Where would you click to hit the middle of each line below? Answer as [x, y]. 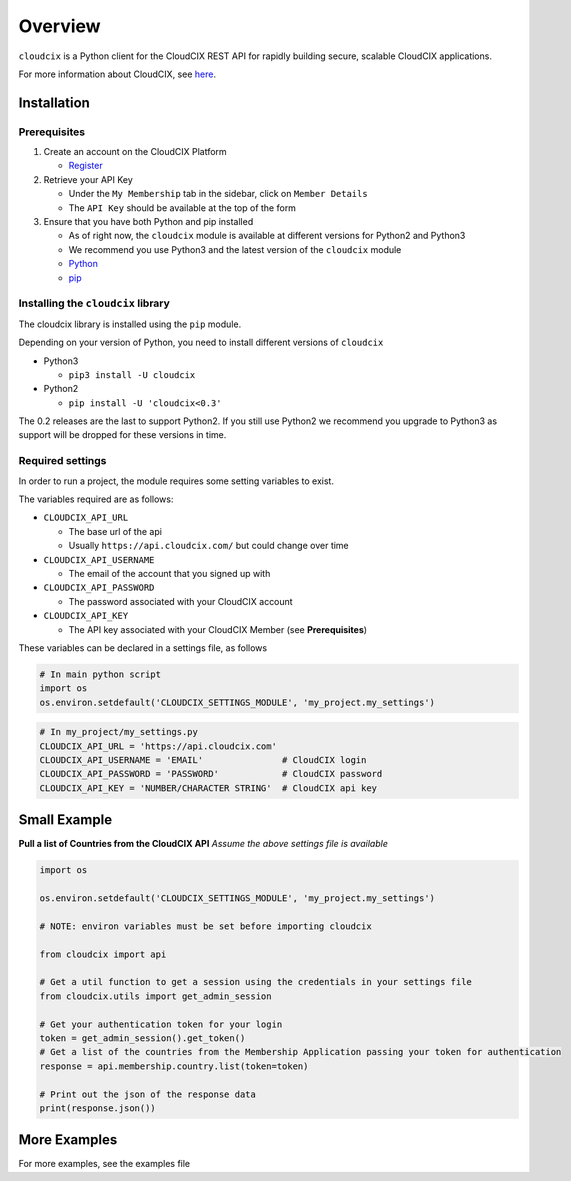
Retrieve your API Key [88, 179]
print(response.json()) [98, 1108]
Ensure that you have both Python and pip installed [148, 222]
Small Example [65, 820]
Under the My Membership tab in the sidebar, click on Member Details [218, 194]
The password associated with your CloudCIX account [181, 601]
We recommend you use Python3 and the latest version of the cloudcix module [235, 249]
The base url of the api [115, 531]
